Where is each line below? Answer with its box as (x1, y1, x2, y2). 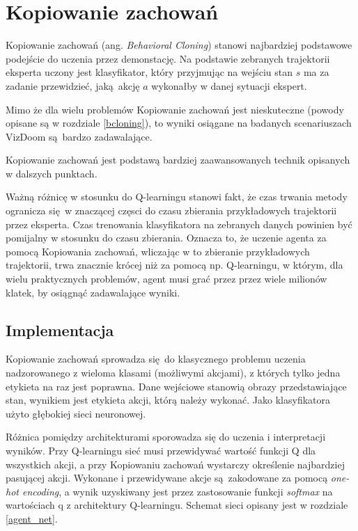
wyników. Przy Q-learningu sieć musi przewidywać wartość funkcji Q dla (6, 443, 316, 457)
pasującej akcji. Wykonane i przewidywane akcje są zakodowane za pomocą (6, 470, 328, 485)
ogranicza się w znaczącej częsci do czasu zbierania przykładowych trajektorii (6, 203, 337, 218)
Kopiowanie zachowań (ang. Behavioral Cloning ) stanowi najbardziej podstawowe (6, 38, 352, 52)
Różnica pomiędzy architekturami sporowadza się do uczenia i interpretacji (6, 429, 326, 444)
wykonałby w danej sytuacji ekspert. (151, 78, 307, 93)
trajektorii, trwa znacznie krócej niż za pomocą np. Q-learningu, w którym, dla (6, 257, 343, 272)
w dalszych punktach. (6, 166, 98, 180)
